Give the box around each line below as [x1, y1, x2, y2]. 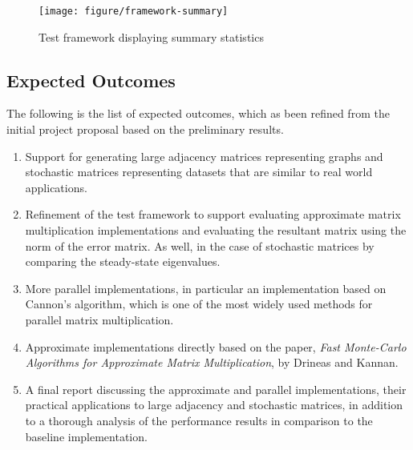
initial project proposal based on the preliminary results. [6, 121, 284, 138]
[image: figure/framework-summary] [38, 6, 229, 17]
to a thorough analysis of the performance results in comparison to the [25, 412, 373, 428]
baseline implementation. [25, 428, 148, 444]
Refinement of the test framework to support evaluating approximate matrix [25, 206, 401, 223]
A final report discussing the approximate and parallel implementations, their [25, 380, 407, 397]
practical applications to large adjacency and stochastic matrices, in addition [25, 396, 403, 413]
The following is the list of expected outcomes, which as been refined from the [6, 105, 390, 122]
